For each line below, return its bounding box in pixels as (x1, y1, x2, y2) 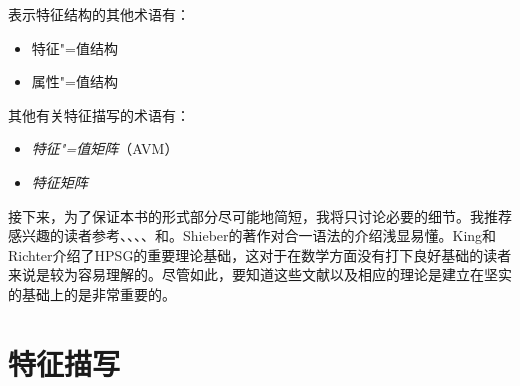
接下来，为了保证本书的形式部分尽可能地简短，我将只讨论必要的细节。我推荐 (8, 205, 512, 226)
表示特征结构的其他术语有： (8, 4, 190, 24)
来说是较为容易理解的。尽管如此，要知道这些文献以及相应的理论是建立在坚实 (8, 264, 512, 285)
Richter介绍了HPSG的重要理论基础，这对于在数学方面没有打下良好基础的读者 (8, 244, 512, 265)
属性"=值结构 (31, 71, 118, 92)
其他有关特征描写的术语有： (8, 104, 190, 125)
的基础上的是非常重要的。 (8, 283, 176, 304)
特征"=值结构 (31, 37, 118, 58)
